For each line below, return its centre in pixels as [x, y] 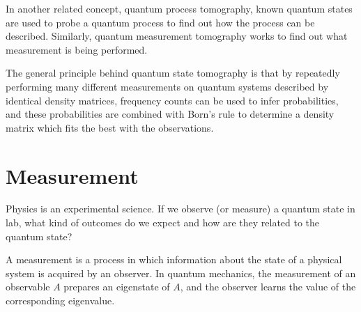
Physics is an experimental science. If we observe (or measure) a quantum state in [180, 209]
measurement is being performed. [77, 49]
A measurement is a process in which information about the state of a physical [174, 259]
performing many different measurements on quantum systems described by [167, 86]
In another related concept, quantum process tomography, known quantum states [179, 8]
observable [28, 287]
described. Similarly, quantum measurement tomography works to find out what [177, 36]
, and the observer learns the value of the [268, 287]
